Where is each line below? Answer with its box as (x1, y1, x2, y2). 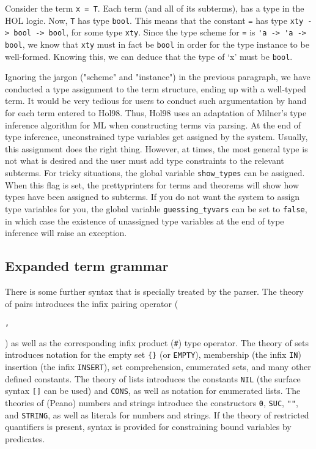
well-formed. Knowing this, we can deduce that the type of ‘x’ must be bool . (5, 50, 293, 62)
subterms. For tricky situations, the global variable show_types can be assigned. (5, 166, 305, 179)
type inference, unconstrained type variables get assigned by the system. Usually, (5, 130, 308, 143)
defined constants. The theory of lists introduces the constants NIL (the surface (5, 372, 301, 385)
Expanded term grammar (5, 256, 169, 275)
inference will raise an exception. (5, 226, 127, 239)
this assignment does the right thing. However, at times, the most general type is (5, 142, 308, 155)
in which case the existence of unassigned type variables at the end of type (5, 214, 284, 227)
